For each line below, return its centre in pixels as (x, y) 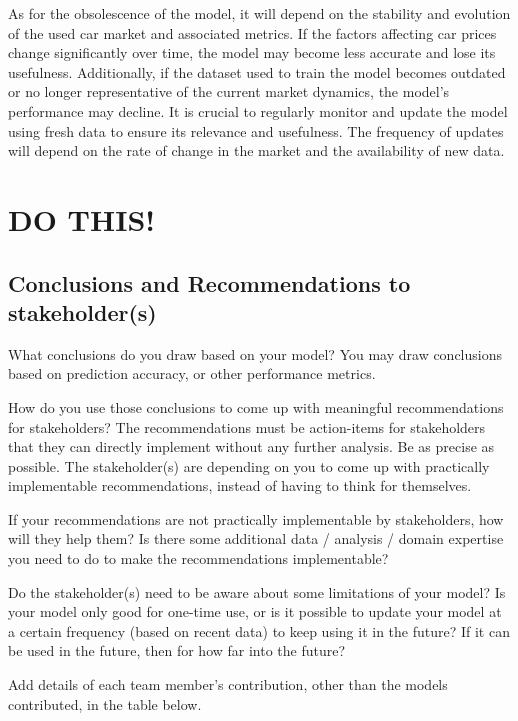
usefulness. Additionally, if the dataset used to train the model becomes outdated (257, 71)
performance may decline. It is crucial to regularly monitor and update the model (258, 110)
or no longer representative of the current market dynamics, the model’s (229, 91)
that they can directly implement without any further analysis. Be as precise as (251, 446)
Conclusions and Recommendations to (209, 282)
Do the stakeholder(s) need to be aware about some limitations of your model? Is (257, 591)
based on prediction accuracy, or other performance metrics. (192, 373)
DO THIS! (82, 218)
